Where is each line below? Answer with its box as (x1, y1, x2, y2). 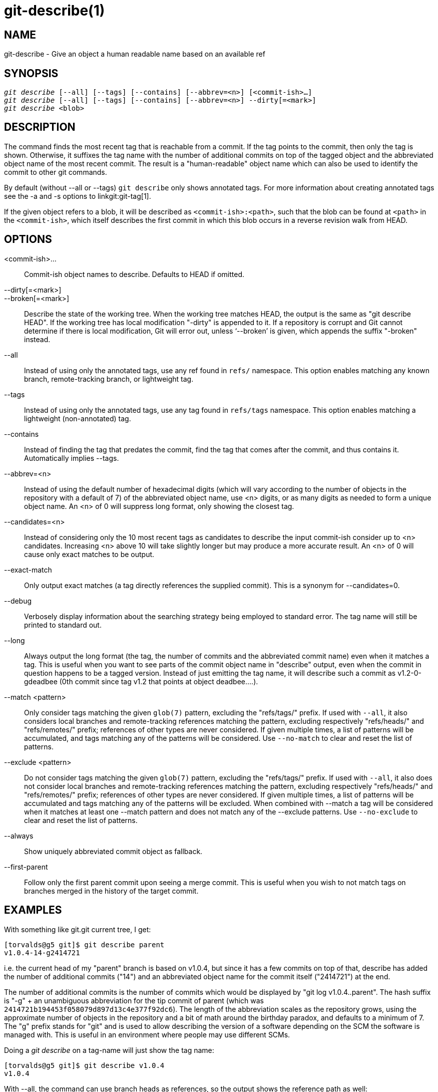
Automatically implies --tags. (24, 453, 119, 462)
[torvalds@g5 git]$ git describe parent (4, 940, 165, 949)
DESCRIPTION (4, 121, 76, 134)
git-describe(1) (4, 2, 105, 19)
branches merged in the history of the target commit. (24, 886, 199, 895)
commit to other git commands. (4, 167, 107, 176)
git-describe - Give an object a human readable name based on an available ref (4, 50, 265, 59)
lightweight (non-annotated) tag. (24, 414, 131, 423)
